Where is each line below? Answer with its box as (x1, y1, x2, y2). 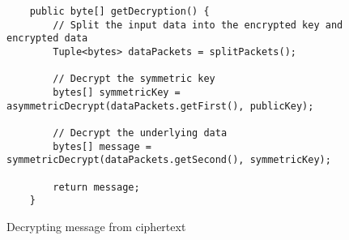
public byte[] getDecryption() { (29, 6, 210, 17)
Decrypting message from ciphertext (6, 217, 186, 234)
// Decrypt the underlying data (53, 126, 228, 139)
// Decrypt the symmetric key (53, 73, 215, 85)
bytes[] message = (53, 140, 151, 152)
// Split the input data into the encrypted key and (53, 19, 343, 31)
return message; (53, 181, 140, 193)
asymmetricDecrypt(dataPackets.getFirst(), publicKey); (6, 100, 314, 112)
